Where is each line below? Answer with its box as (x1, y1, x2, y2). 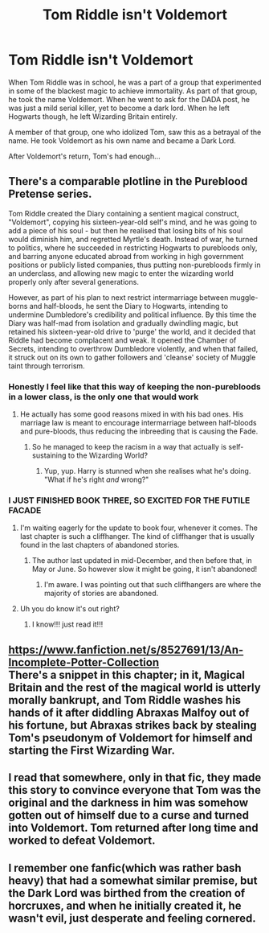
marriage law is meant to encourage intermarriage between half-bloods (19, 418, 257, 428)
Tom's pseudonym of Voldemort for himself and (8, 730, 253, 745)
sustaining (31, 450, 67, 460)
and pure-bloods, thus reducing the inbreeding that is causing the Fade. (19, 426, 259, 436)
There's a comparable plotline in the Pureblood (8, 175, 248, 188)
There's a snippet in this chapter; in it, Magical (8, 668, 245, 681)
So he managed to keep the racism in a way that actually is (31, 442, 227, 452)
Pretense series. (8, 187, 92, 201)
